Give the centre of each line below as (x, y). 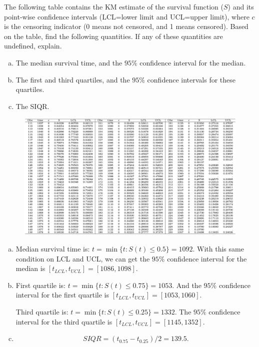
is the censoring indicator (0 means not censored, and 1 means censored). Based (126, 26)
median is (30, 268)
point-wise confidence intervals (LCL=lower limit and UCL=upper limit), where (127, 16)
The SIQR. (32, 106)
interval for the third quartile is (64, 321)
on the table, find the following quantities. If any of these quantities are (113, 36)
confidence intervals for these (191, 79)
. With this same (218, 249)
